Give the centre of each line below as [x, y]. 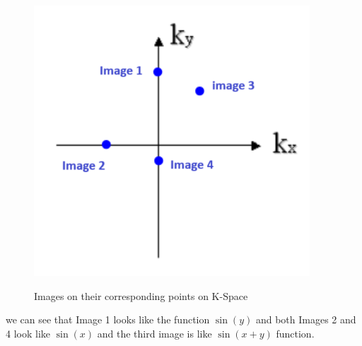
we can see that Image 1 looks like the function [108, 319]
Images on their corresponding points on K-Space [141, 295]
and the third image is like [154, 333]
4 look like [28, 333]
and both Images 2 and [306, 319]
